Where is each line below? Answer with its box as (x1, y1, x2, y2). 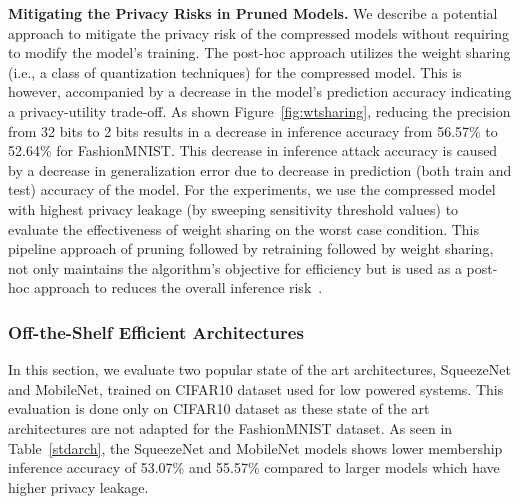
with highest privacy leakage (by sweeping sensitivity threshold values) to (8, 198, 459, 219)
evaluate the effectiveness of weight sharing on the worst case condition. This (8, 218, 480, 239)
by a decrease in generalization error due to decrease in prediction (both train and (8, 159, 512, 180)
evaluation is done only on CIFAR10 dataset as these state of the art (8, 398, 430, 419)
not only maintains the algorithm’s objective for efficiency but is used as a (8, 257, 462, 278)
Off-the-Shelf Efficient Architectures (8, 319, 304, 344)
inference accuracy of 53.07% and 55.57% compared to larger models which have (8, 457, 500, 478)
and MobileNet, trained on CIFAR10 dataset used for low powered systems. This (8, 378, 504, 399)
